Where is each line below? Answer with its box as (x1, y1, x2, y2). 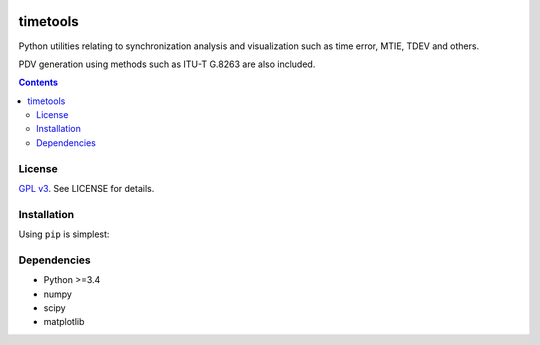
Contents (18, 76, 59, 89)
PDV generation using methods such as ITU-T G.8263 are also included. (18, 58, 316, 70)
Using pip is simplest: (18, 228, 110, 240)
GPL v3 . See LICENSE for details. (18, 183, 155, 194)
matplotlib (43, 316, 85, 328)
